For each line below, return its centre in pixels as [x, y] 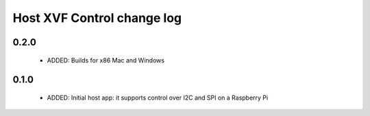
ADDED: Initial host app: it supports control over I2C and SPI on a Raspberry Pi [158, 97]
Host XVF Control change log [97, 18]
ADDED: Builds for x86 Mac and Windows [106, 60]
